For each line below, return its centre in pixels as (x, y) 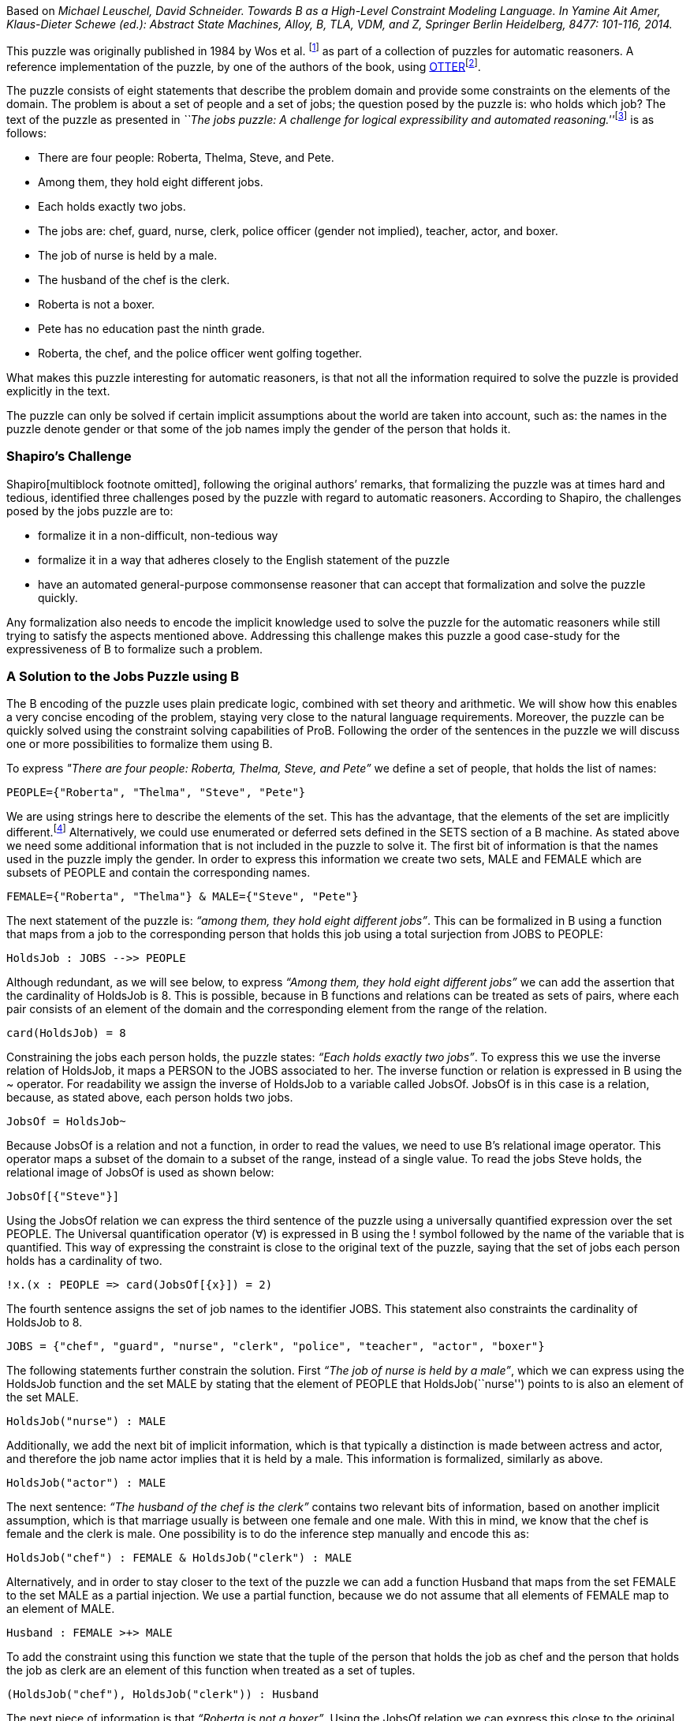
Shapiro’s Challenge (69, 456)
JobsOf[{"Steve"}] (63, 1197)
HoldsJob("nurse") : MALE (86, 1422)
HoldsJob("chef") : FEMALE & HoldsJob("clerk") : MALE (179, 1558)
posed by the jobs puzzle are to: (90, 511)
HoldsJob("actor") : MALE (86, 1483)
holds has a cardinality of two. (84, 1261)
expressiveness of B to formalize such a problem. (135, 649)
